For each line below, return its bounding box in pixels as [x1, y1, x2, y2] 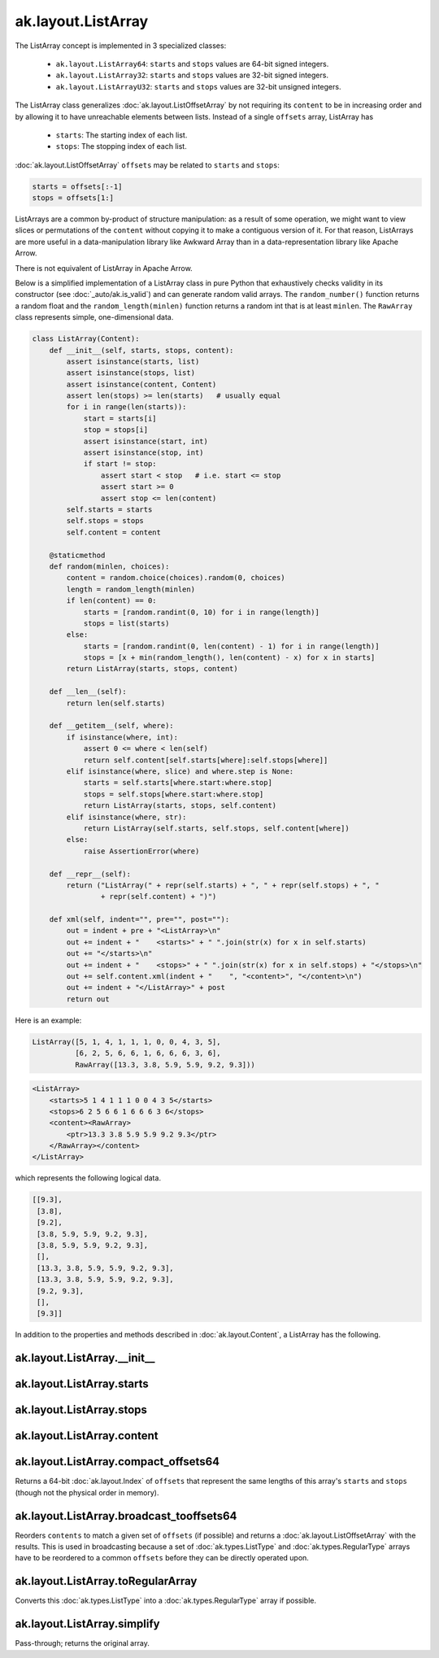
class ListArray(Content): [32, 334, 140, 343]
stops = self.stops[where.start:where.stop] [83, 789, 264, 799]
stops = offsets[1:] [32, 194, 114, 203]
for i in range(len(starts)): [66, 403, 187, 412]
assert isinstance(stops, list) [66, 369, 195, 377]
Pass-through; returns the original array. [15, 1638, 150, 1648]
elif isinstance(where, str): [66, 812, 187, 822]
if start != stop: [83, 460, 158, 469]
